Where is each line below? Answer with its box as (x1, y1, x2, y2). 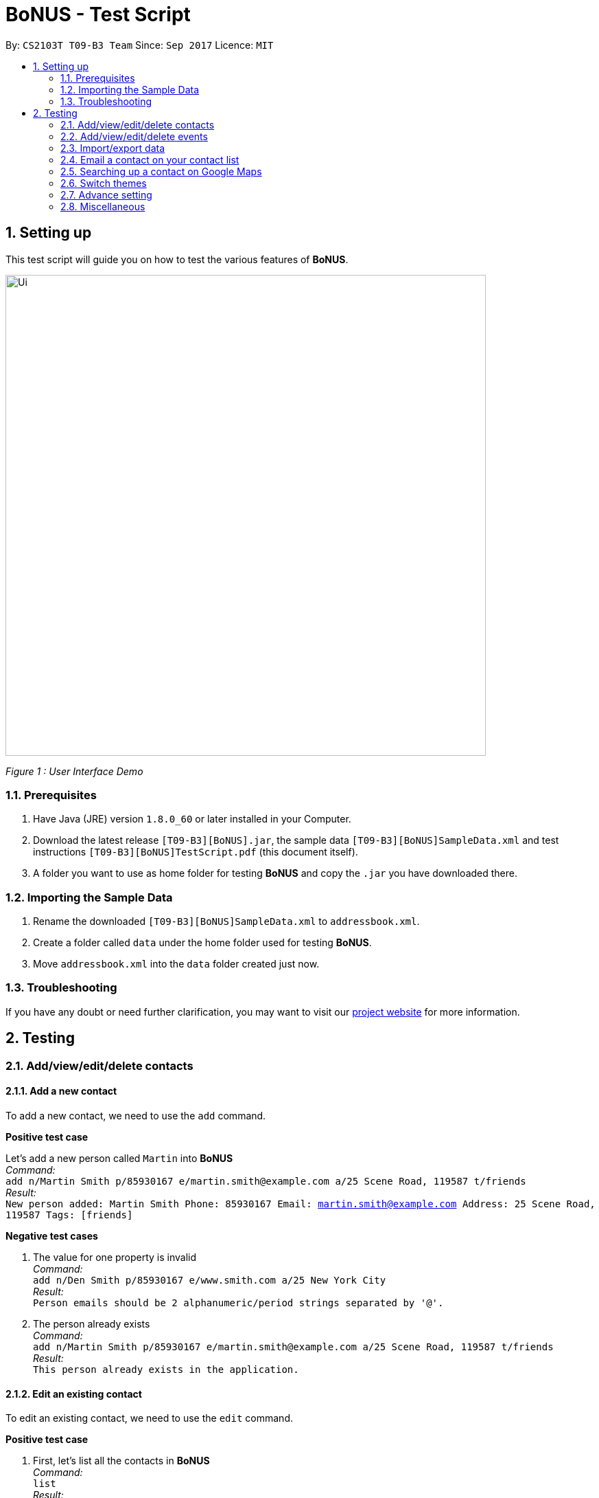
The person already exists (33, 1317, 150, 1330)
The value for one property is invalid (33, 1251, 197, 1263)
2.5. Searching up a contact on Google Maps (60, 165, 262, 177)
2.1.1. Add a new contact (5, 1085, 117, 1097)
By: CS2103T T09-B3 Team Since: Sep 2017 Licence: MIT (5, 38, 274, 51)
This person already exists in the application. (33, 1363, 299, 1375)
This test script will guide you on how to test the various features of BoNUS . (5, 253, 349, 265)
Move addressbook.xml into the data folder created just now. (33, 958, 320, 970)
